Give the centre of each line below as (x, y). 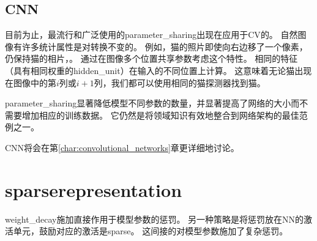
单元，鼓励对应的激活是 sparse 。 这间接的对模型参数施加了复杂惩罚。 (151, 231)
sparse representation (94, 189)
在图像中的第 (31, 82)
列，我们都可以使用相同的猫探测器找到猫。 (180, 82)
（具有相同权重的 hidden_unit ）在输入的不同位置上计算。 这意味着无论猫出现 (158, 70)
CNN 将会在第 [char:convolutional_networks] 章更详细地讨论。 (122, 147)
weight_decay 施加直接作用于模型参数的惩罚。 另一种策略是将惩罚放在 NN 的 (155, 219)
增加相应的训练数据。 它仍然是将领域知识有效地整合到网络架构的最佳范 (165, 115)
